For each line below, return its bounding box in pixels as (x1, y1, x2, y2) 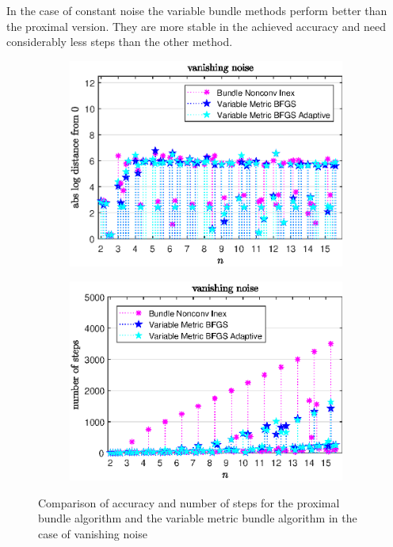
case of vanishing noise (38, 525, 147, 541)
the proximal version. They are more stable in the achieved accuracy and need (6, 17, 387, 34)
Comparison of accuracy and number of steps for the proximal (38, 494, 340, 511)
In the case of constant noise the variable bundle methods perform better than (6, 2, 387, 18)
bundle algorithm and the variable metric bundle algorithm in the (38, 510, 357, 526)
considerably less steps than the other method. (6, 33, 233, 50)
